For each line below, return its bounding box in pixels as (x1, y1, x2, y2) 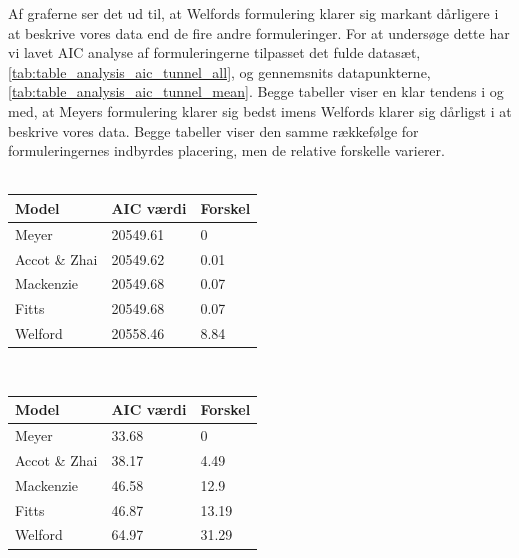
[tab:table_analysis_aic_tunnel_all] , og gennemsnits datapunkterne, (8, 61, 431, 82)
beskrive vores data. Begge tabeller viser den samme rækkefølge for (8, 120, 419, 141)
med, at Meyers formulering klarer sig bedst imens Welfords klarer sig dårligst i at (8, 100, 512, 121)
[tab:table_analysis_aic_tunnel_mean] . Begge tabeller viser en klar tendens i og (8, 81, 504, 102)
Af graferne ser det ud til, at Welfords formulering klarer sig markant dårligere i (8, 3, 499, 23)
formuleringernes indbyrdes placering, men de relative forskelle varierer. (8, 140, 445, 161)
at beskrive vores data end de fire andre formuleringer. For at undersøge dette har (8, 22, 510, 43)
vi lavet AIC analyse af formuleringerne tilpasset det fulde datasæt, (8, 42, 421, 63)
